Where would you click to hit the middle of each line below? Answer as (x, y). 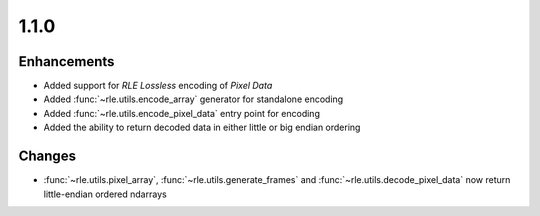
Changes (47, 156)
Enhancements (66, 61)
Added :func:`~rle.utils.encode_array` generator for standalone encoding (193, 99)
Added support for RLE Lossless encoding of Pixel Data (158, 86)
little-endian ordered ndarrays (105, 194)
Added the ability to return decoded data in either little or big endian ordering (202, 127)
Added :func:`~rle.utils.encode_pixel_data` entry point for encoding (181, 113)
